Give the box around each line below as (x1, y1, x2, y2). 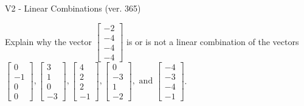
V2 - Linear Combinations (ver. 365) (5, 2, 141, 14)
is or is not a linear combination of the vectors (126, 35, 299, 48)
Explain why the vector (5, 35, 92, 48)
